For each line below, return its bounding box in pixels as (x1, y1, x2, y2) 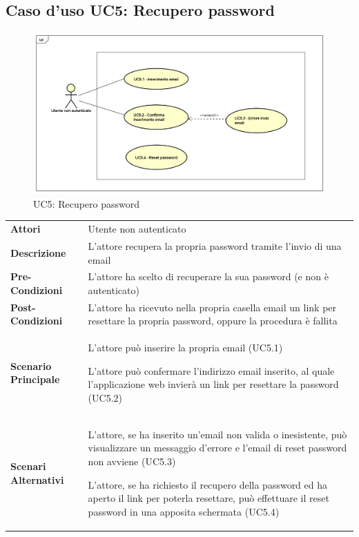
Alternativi (10, 472, 64, 487)
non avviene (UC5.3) (88, 454, 176, 469)
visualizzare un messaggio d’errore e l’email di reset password (88, 440, 347, 455)
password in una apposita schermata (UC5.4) (88, 504, 280, 518)
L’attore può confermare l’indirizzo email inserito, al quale (88, 363, 335, 378)
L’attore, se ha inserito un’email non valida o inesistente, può (88, 427, 347, 441)
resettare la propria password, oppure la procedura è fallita (88, 313, 338, 328)
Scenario (10, 358, 52, 373)
